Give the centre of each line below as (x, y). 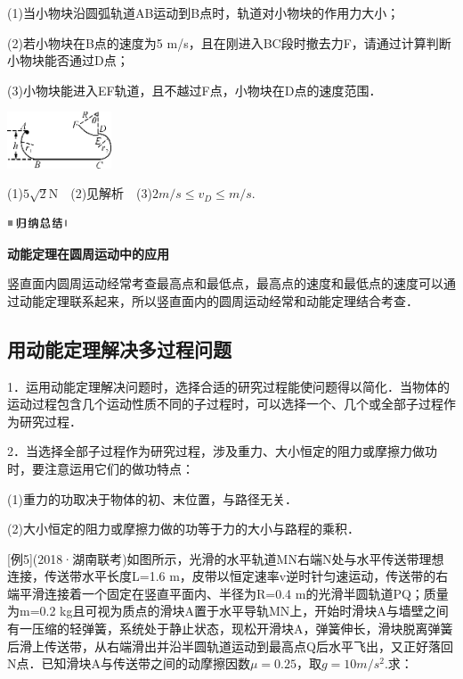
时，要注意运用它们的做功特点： (101, 468)
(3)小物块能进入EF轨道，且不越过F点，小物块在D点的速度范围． (195, 90)
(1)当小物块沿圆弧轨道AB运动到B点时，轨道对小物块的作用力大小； (203, 12)
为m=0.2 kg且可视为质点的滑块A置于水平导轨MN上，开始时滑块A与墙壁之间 (228, 611)
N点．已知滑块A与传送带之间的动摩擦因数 (129, 663)
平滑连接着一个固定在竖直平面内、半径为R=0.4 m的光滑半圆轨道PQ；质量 (234, 593)
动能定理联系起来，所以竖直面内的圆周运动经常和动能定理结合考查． (219, 300)
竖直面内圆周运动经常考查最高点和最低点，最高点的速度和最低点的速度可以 (225, 283)
